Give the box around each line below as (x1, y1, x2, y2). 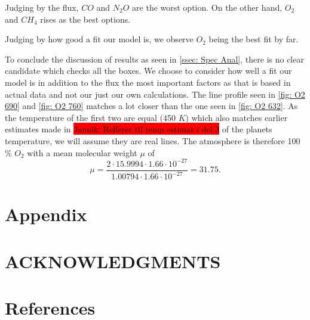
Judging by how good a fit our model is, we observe (5, 33, 194, 45)
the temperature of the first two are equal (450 (5, 111, 176, 123)
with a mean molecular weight (27, 146, 137, 159)
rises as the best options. (40, 13, 131, 25)
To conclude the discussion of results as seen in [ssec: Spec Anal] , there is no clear (5, 52, 304, 65)
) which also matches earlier (185, 111, 288, 123)
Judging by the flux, (5, 1, 79, 13)
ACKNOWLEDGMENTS (5, 248, 221, 273)
